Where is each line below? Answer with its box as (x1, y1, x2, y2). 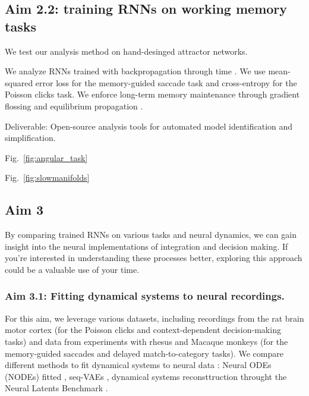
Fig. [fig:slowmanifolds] (5, 171, 90, 184)
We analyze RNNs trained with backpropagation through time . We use (5, 65, 266, 77)
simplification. (5, 131, 56, 144)
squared (5, 76, 33, 89)
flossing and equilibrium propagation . (5, 99, 143, 112)
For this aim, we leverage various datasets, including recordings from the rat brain (5, 312, 304, 324)
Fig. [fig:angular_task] (5, 151, 88, 164)
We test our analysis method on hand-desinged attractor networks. (5, 45, 248, 57)
